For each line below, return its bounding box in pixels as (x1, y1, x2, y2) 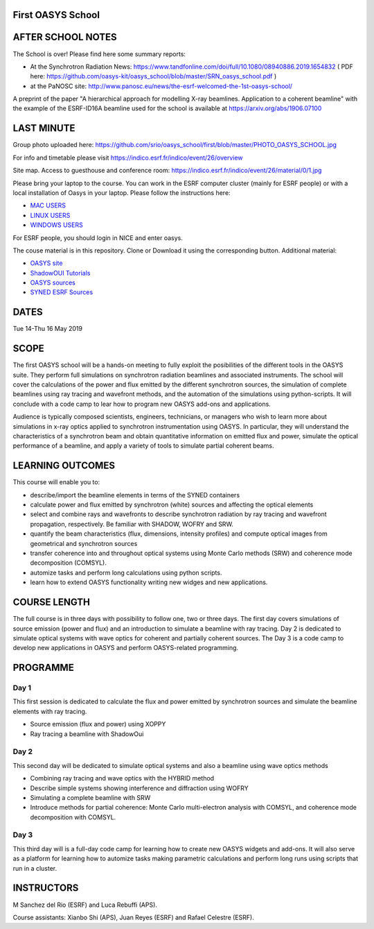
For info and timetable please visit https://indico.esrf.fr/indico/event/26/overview (12, 153, 243, 162)
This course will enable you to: (12, 478, 100, 486)
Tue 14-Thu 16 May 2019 (12, 325, 83, 333)
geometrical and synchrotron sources (30, 539, 138, 547)
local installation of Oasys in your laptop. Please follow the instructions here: (12, 188, 231, 197)
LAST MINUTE (12, 122, 75, 135)
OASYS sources (30, 278, 75, 287)
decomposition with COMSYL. (30, 812, 116, 821)
